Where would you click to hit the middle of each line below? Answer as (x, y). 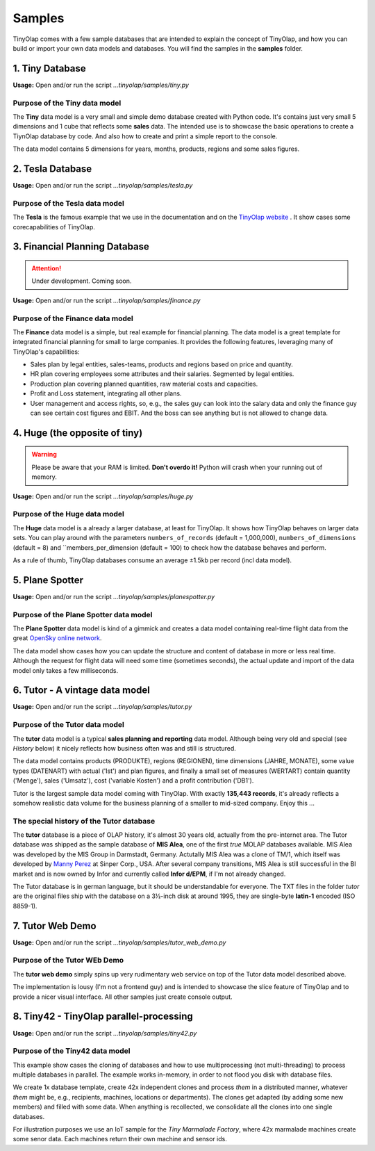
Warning (44, 455)
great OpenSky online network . (57, 638)
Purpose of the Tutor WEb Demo (68, 961)
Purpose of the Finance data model (73, 318)
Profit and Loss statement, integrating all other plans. (106, 393)
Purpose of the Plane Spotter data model (83, 614)
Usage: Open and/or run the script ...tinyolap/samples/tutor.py (102, 707)
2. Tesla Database (52, 169)
